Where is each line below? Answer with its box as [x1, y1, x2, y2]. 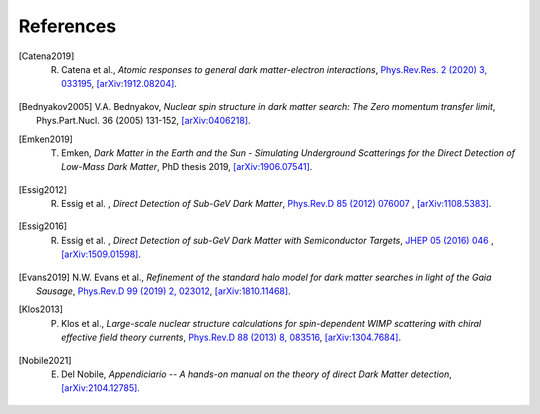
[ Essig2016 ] [18, 220, 68, 232]
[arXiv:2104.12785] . [61, 382, 140, 394]
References [18, 15, 117, 37]
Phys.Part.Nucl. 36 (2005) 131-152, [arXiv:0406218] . [36, 115, 251, 127]
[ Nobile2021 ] [18, 354, 72, 366]
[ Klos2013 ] [18, 303, 64, 315]
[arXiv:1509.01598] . [61, 248, 142, 260]
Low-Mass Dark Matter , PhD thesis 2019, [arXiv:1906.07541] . [61, 161, 313, 173]
